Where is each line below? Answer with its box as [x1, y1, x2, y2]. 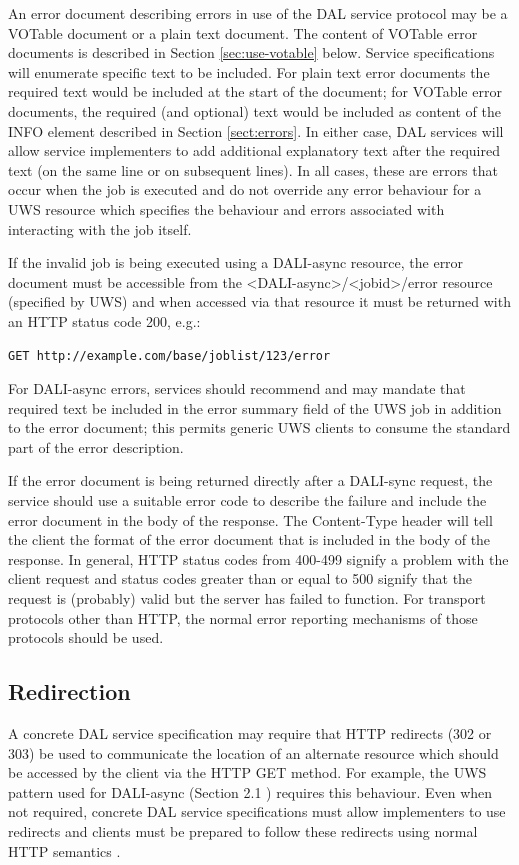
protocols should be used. [8, 627, 164, 648]
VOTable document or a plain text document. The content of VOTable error [8, 22, 478, 43]
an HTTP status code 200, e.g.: [8, 310, 201, 331]
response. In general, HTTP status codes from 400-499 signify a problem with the [8, 548, 509, 569]
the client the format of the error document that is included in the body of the [8, 529, 491, 550]
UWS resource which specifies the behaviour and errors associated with [8, 198, 445, 219]
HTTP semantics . [8, 840, 121, 861]
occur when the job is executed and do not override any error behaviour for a [8, 179, 482, 200]
